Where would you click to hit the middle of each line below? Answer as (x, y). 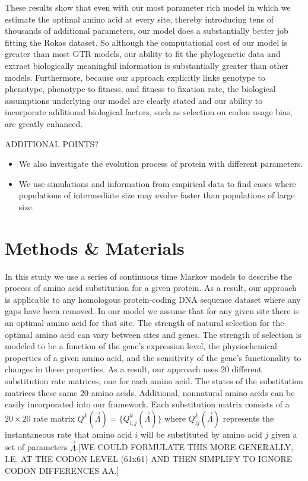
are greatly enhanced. (44, 123)
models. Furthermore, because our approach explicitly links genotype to (135, 77)
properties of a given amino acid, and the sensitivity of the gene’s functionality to (153, 357)
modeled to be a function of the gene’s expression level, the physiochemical (141, 346)
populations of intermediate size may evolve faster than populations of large (157, 195)
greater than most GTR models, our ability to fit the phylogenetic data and (143, 54)
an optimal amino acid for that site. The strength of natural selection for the (145, 322)
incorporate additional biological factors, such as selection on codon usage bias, (149, 112)
